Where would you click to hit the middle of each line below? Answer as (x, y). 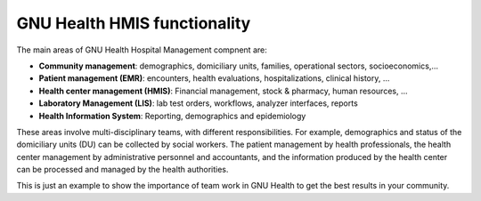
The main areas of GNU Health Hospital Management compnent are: (142, 50)
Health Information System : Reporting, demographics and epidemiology (172, 116)
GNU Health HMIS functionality (134, 23)
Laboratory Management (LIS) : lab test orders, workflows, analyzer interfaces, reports (198, 103)
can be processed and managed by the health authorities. (122, 170)
